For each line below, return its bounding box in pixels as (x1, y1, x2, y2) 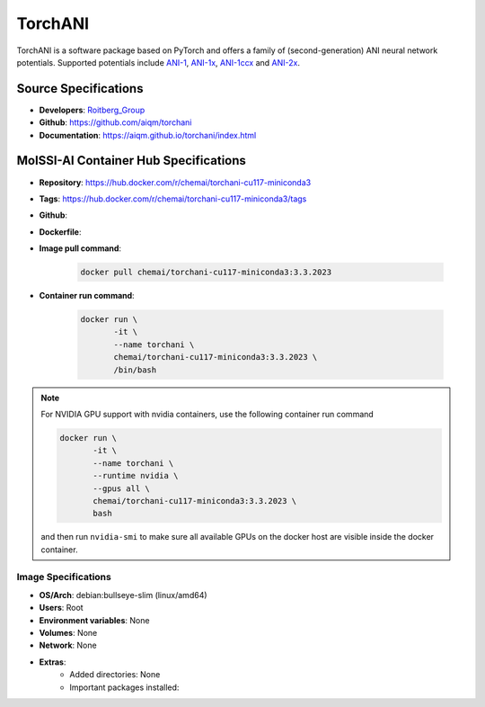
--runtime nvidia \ (93, 470, 179, 481)
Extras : (39, 657, 66, 667)
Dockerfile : (39, 226, 82, 237)
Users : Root (39, 603, 84, 613)
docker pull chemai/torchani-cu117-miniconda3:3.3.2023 (80, 267, 332, 278)
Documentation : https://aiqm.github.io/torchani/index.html (39, 130, 257, 140)
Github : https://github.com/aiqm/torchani (39, 117, 192, 128)
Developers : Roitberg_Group (39, 104, 145, 115)
